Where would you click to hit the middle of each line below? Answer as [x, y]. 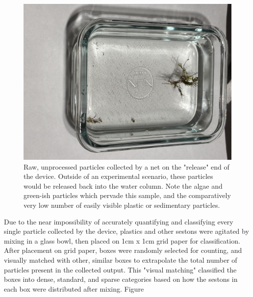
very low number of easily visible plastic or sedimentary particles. [122, 205]
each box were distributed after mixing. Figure [74, 288]
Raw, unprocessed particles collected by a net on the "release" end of [126, 166]
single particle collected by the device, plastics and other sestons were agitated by [126, 231]
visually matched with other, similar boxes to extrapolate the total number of [121, 260]
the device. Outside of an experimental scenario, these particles [118, 176]
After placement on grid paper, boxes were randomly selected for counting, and [123, 250]
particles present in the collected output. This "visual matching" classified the [120, 269]
